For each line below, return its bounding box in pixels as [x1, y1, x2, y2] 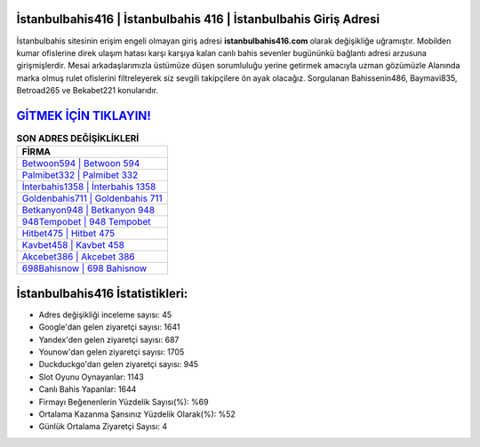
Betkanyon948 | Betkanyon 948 [21, 204, 156, 217]
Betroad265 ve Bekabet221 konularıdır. [16, 85, 159, 96]
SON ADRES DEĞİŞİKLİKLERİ [16, 132, 140, 145]
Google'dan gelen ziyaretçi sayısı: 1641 [38, 322, 180, 332]
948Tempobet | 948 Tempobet [21, 216, 151, 228]
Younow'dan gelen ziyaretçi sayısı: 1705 [38, 347, 185, 357]
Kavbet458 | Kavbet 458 [21, 239, 124, 251]
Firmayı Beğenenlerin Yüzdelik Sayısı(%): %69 [38, 396, 209, 407]
